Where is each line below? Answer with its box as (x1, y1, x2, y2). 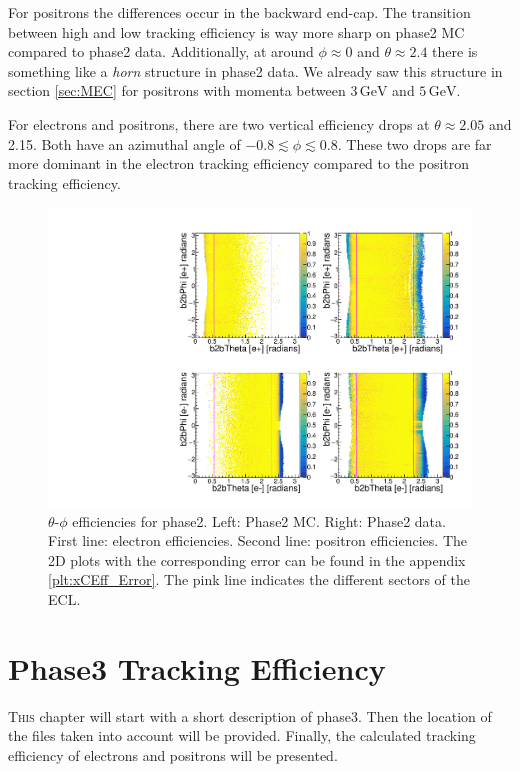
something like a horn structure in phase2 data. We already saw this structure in (8, 60, 503, 81)
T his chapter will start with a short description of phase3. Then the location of (8, 705, 492, 726)
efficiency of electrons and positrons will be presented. (8, 744, 338, 765)
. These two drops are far (337, 133, 492, 154)
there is (432, 41, 478, 62)
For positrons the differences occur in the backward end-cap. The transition (8, 2, 471, 22)
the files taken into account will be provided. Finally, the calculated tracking (8, 725, 476, 746)
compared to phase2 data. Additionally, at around (8, 41, 314, 62)
